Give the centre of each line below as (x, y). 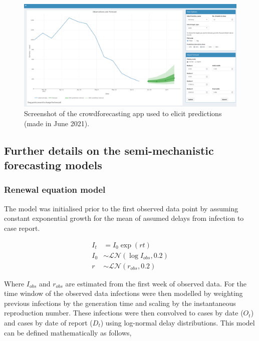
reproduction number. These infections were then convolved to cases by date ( (124, 313)
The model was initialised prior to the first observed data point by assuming (121, 208)
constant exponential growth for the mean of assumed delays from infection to (124, 218)
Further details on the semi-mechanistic (109, 150)
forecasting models (53, 165)
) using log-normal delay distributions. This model (178, 322)
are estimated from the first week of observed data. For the (156, 283)
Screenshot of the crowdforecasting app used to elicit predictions (123, 113)
